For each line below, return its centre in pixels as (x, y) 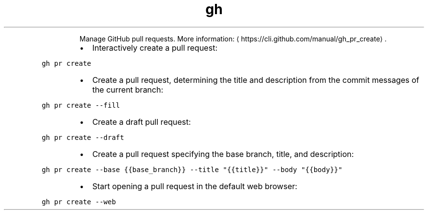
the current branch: (128, 89)
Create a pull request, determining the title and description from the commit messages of (256, 80)
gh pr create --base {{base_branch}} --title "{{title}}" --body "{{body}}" (192, 169)
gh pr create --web (79, 202)
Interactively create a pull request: (155, 48)
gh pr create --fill (81, 105)
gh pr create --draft (83, 137)
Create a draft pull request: (141, 122)
